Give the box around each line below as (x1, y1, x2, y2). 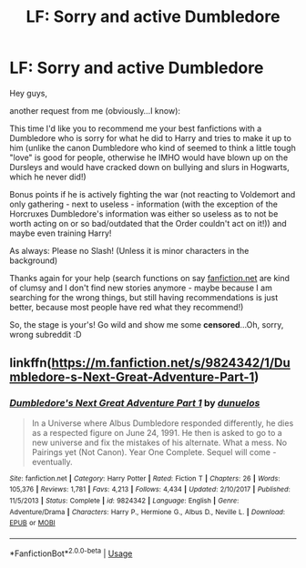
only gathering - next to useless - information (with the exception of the (9, 198, 278, 209)
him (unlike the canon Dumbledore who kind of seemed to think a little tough (9, 142, 296, 153)
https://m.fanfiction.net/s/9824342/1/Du (51, 355, 291, 370)
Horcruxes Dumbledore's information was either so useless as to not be (9, 208, 279, 219)
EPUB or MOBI (9, 519, 56, 528)
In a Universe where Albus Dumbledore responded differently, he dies (31, 417, 294, 429)
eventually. (31, 456, 73, 467)
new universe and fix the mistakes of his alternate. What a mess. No (31, 437, 288, 448)
